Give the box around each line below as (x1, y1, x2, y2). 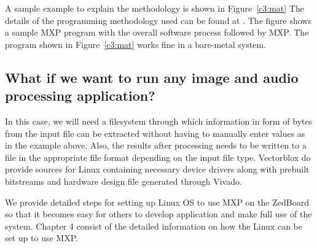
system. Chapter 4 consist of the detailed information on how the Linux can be (5, 219, 302, 232)
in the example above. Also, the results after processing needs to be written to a (5, 139, 307, 152)
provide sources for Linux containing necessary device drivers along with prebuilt (5, 163, 310, 176)
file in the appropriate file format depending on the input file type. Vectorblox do (5, 150, 311, 163)
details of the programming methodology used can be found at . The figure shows (5, 14, 311, 26)
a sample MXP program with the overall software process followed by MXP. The (5, 26, 309, 39)
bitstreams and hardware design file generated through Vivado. (5, 174, 242, 187)
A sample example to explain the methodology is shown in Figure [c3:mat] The (5, 2, 304, 14)
